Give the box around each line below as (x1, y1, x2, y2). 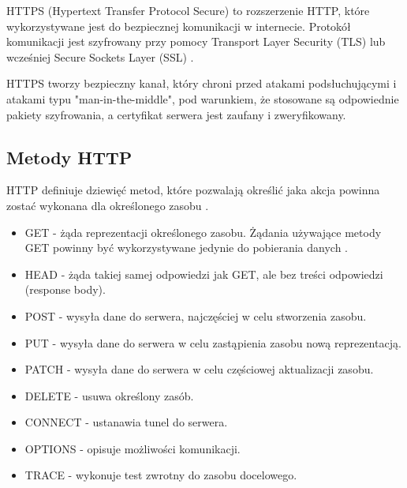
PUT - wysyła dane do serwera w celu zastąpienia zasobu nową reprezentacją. (24, 334, 401, 351)
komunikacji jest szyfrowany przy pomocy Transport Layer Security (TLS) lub (6, 33, 386, 50)
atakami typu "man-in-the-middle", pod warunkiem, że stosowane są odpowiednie (6, 90, 399, 107)
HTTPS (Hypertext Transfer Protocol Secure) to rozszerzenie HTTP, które (6, 2, 370, 18)
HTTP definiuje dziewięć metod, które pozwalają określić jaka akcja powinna (6, 182, 380, 198)
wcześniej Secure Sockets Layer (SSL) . (6, 48, 194, 65)
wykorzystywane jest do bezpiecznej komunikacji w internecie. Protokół (6, 17, 351, 34)
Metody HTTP (6, 145, 133, 169)
